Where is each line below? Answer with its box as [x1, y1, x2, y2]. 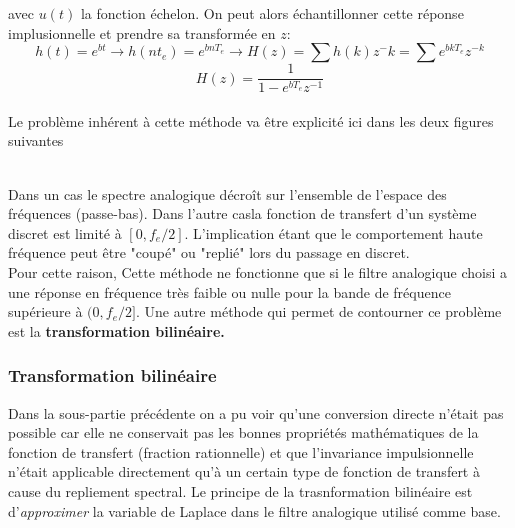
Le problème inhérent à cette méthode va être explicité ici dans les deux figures [8, 110, 494, 131]
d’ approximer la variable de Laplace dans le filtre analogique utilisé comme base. [8, 500, 501, 521]
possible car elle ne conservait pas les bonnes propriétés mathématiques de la [8, 422, 479, 443]
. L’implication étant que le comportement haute [184, 222, 483, 243]
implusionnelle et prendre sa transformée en [8, 22, 276, 43]
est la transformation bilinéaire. [8, 320, 225, 341]
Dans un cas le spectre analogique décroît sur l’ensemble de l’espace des [8, 183, 447, 204]
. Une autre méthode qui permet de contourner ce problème [135, 301, 502, 322]
